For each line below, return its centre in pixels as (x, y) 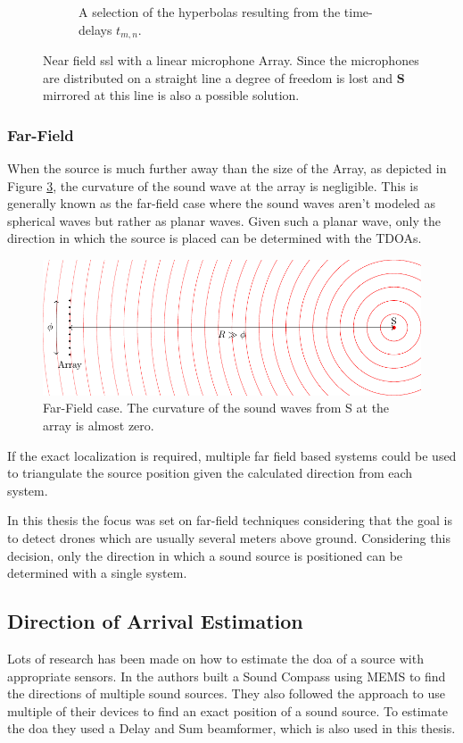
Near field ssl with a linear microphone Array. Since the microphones (231, 60)
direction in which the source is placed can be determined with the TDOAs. (215, 238)
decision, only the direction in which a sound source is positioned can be (205, 555)
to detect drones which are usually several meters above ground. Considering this (229, 537)
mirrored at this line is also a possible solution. (171, 95)
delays (95, 29)
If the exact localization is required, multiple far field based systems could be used (232, 455)
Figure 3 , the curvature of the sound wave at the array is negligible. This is (213, 185)
